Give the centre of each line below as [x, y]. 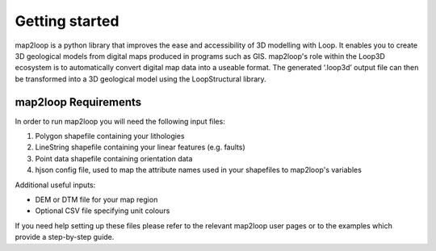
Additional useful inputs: [55, 185]
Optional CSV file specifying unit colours [103, 211]
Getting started [67, 21]
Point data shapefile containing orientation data [114, 158]
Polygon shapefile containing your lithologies [110, 136]
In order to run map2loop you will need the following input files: [120, 121]
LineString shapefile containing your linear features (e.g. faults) [140, 147]
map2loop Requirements [78, 102]
